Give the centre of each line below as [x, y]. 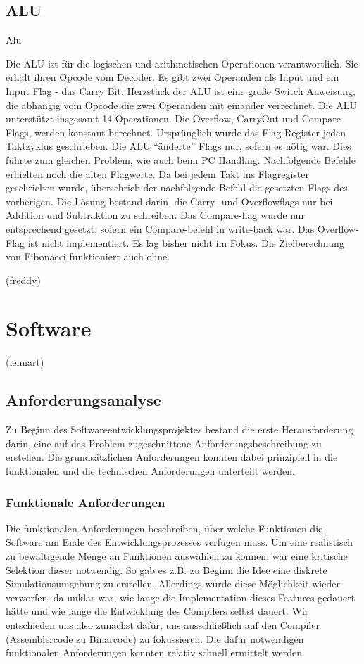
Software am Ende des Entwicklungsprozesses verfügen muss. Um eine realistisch [180, 542]
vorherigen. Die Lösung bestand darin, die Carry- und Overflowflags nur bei [169, 201]
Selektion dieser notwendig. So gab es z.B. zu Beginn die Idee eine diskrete [167, 569]
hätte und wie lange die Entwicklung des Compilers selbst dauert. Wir [157, 611]
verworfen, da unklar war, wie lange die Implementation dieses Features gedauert [181, 597]
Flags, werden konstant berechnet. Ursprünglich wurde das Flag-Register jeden [176, 132]
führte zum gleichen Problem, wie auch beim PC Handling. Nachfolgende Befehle [181, 159]
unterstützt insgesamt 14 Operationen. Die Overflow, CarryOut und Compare [173, 119]
